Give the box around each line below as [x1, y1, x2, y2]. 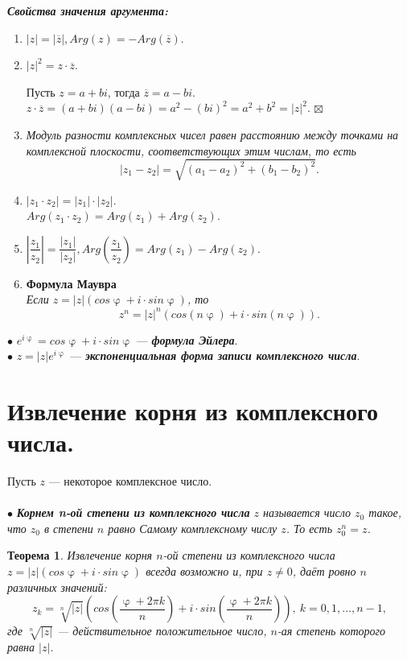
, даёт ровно [292, 563, 356, 580]
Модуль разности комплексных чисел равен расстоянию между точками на [26, 126, 399, 143]
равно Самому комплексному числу [108, 519, 277, 536]
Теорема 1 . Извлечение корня [7, 547, 153, 564]
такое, [368, 504, 402, 521]
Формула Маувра [26, 275, 117, 291]
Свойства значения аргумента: [7, 2, 168, 19]
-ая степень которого [277, 622, 386, 639]
